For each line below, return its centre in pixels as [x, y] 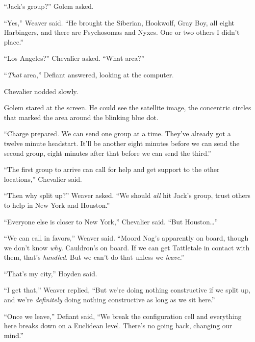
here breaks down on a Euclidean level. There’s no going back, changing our [118, 326]
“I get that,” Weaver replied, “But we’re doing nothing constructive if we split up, [127, 290]
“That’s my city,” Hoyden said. [51, 273]
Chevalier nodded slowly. [41, 91]
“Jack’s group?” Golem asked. [49, 6]
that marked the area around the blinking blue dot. [81, 117]
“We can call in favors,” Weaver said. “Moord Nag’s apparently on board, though [126, 238]
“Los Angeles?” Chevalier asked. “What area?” [74, 58]
